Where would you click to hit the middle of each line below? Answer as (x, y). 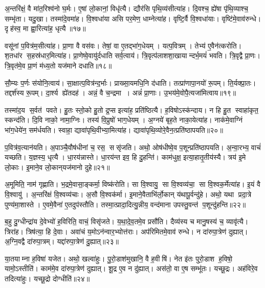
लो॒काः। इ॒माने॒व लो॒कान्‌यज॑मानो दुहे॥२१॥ (57, 167)
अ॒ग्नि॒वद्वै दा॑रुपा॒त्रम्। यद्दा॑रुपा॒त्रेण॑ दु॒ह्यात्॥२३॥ (62, 241)
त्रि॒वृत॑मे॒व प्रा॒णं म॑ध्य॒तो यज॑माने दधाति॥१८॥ (58, 65)
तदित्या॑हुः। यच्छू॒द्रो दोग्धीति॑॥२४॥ (47, 279)
